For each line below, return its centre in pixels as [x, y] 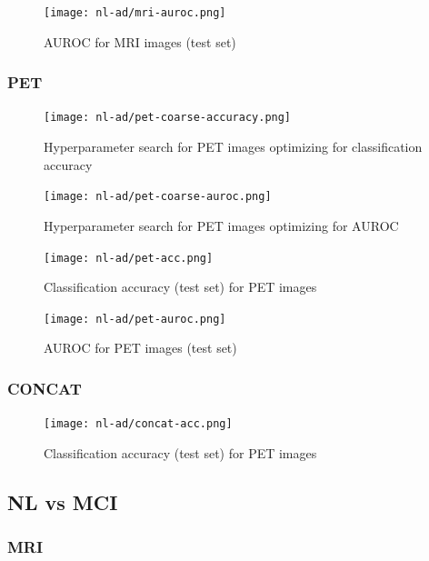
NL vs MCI [63, 501]
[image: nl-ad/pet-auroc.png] [135, 319]
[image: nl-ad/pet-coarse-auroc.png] [158, 197]
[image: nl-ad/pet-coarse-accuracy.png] [168, 118]
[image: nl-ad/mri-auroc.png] [135, 13]
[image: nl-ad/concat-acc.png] [138, 424]
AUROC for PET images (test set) [140, 348]
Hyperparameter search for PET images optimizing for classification [233, 147]
